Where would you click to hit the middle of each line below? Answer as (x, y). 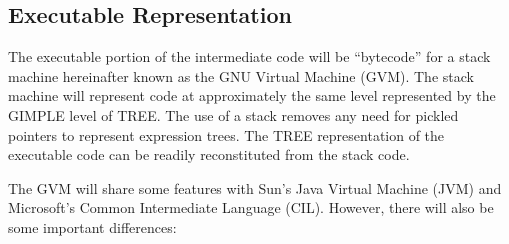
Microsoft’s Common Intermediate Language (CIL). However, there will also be (251, 207)
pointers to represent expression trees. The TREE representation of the (226, 134)
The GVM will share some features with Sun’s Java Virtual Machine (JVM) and (255, 187)
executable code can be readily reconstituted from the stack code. (209, 154)
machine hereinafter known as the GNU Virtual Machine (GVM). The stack (241, 75)
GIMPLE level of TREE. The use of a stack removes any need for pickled (233, 114)
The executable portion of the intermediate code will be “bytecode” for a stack (249, 56)
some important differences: (92, 226)
